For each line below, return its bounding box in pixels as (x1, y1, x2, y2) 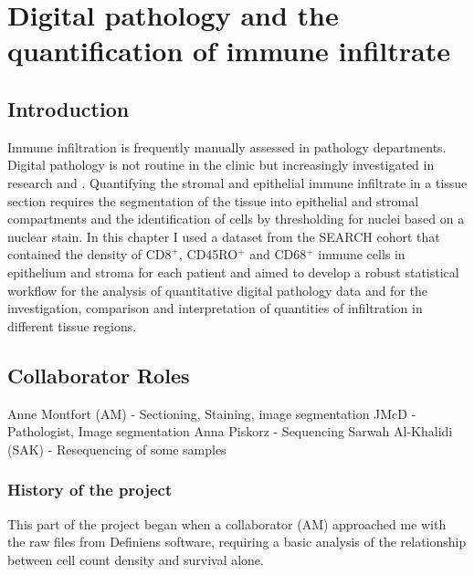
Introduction (7, 94, 130, 122)
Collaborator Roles (7, 361, 190, 389)
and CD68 (249, 245, 307, 264)
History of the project (7, 478, 173, 501)
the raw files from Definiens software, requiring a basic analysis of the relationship (7, 532, 467, 551)
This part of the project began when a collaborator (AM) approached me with (7, 514, 447, 533)
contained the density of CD (7, 245, 165, 264)
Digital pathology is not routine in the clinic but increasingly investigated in (7, 155, 435, 174)
